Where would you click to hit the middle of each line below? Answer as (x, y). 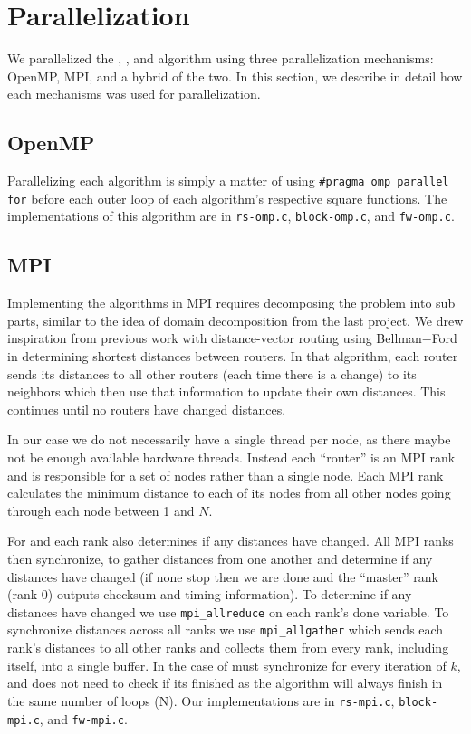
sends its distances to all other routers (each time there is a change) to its (212, 373)
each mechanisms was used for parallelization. (134, 94)
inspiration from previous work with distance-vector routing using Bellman (215, 338)
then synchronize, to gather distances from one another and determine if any (220, 558)
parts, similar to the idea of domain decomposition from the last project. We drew (235, 320)
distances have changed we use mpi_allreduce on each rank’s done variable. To (228, 611)
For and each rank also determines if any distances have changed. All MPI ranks (231, 541)
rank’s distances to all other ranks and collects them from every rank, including (228, 648)
